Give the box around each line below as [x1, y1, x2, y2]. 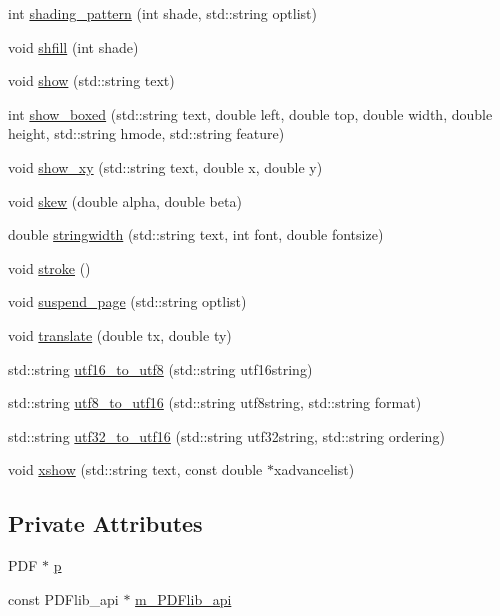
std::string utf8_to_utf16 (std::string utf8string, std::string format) [8, 392, 422, 413]
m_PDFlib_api [135, 588, 232, 609]
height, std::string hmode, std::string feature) [8, 123, 285, 144]
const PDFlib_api [8, 588, 119, 609]
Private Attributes [8, 508, 203, 539]
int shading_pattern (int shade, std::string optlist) [8, 3, 317, 23]
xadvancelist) [274, 459, 355, 480]
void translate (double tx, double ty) [8, 324, 232, 345]
